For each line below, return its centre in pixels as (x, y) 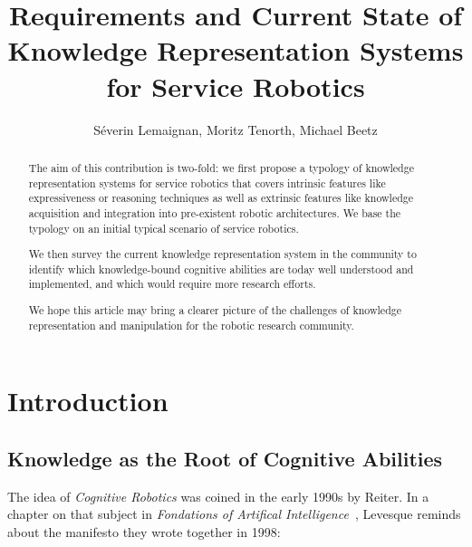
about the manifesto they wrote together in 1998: (144, 531)
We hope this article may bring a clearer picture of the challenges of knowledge (215, 309)
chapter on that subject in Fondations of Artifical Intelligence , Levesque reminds (234, 514)
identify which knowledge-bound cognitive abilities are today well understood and (221, 269)
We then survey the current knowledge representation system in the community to (222, 254)
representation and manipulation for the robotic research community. (191, 325)
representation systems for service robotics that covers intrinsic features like (207, 182)
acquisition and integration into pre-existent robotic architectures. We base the (215, 212)
